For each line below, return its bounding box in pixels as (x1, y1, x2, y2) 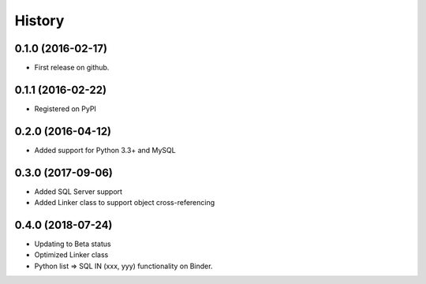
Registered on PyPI (34, 103, 96, 114)
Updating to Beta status (34, 239, 111, 248)
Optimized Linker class (34, 250, 109, 260)
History (14, 12, 65, 29)
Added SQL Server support (34, 186, 122, 196)
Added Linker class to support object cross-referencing (34, 198, 215, 207)
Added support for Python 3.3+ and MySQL (34, 145, 177, 155)
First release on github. (34, 63, 110, 73)
